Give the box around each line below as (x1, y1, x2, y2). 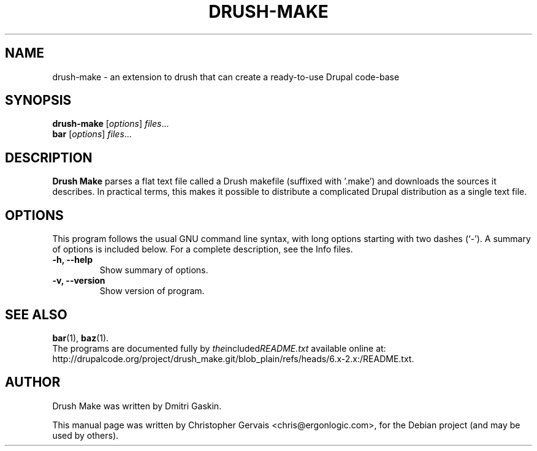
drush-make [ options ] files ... (52, 118, 169, 129)
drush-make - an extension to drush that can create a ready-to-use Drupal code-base (52, 71, 400, 82)
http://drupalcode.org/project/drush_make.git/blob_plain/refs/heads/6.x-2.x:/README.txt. (52, 353, 414, 364)
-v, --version (52, 275, 105, 286)
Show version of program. (99, 286, 205, 297)
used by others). (52, 430, 119, 441)
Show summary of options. (99, 265, 208, 276)
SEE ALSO (5, 306, 67, 322)
